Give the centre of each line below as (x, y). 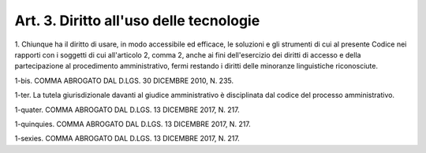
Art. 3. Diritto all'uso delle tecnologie (137, 21)
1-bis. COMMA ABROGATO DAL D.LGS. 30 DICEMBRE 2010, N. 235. (124, 80)
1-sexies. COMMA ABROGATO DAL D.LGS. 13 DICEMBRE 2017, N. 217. (127, 139)
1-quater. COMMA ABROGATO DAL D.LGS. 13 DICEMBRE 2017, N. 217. (127, 110)
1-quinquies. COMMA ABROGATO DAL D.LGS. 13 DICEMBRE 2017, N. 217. (133, 124)
